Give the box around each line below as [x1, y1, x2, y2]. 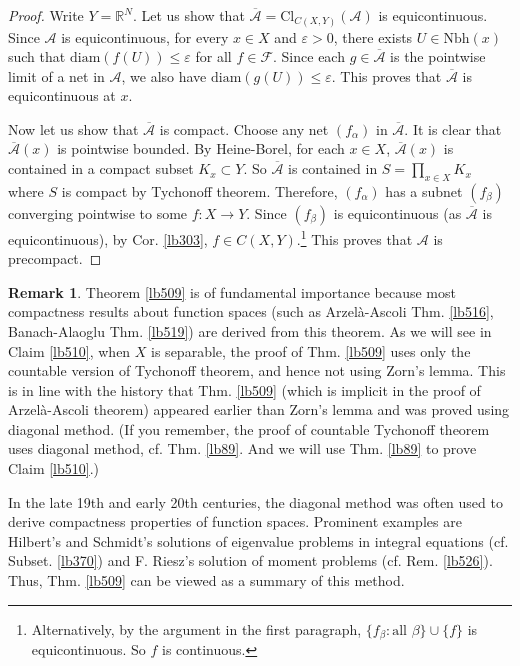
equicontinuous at [8, 85, 116, 106]
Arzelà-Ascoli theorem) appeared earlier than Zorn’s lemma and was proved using [8, 399, 510, 420]
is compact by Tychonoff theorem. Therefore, [61, 180, 338, 201]
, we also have [121, 65, 207, 86]
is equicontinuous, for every [61, 26, 229, 47]
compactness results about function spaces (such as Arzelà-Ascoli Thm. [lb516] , [8, 301, 494, 322]
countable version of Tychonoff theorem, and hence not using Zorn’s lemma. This [8, 360, 506, 381]
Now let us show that [8, 118, 139, 139]
